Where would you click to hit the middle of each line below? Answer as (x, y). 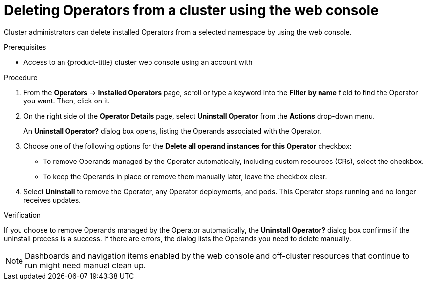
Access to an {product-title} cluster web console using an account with (138, 62)
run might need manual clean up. (85, 265)
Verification (22, 215)
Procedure (21, 77)
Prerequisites (25, 47)
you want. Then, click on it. (67, 101)
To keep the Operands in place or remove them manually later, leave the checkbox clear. (185, 176)
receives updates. (52, 200)
